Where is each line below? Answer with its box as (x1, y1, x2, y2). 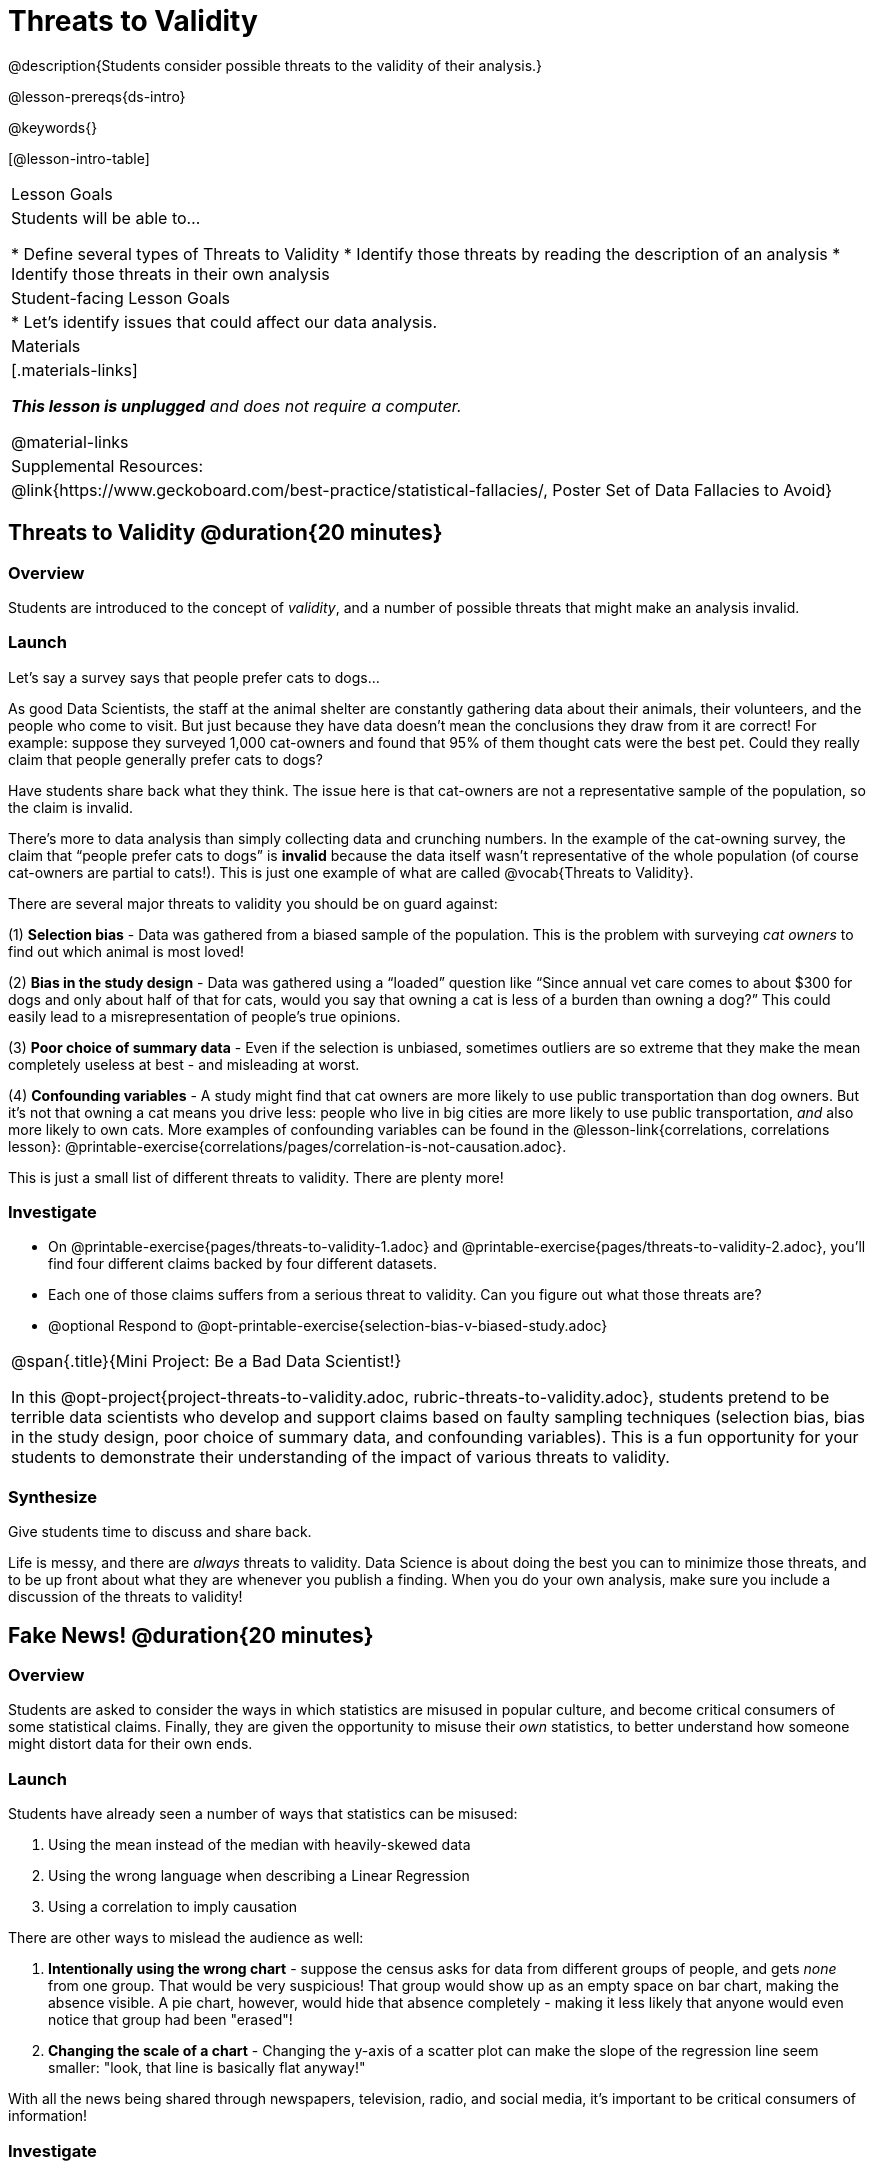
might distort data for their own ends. (8, 1735, 253, 1753)
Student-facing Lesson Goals (11, 287, 231, 308)
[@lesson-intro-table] (8, 149, 150, 167)
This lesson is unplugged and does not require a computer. (11, 395, 462, 416)
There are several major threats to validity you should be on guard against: (8, 894, 498, 912)
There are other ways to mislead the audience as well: (8, 1929, 364, 1947)
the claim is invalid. (8, 798, 134, 816)
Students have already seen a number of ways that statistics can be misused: (8, 1805, 518, 1823)
